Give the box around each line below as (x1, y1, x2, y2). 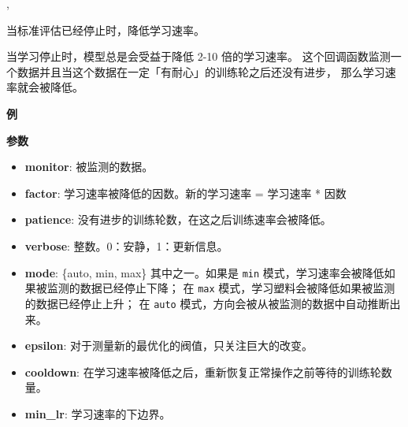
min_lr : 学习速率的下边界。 (24, 405, 171, 421)
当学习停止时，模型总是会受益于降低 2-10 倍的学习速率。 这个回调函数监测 (6, 48, 391, 65)
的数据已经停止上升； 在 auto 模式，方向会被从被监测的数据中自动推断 (24, 295, 390, 311)
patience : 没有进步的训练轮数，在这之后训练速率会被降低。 (24, 211, 332, 228)
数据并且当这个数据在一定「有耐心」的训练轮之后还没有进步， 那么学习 (17, 63, 385, 80)
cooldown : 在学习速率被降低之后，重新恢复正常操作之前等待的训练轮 (24, 363, 381, 380)
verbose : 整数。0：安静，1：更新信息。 (24, 237, 228, 254)
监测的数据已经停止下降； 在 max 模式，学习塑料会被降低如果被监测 (46, 280, 395, 296)
